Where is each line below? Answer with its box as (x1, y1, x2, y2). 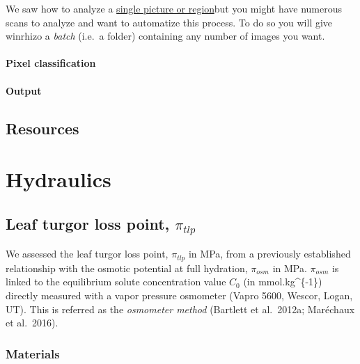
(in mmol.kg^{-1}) (243, 274, 322, 289)
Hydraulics (6, 165, 111, 193)
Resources (6, 117, 79, 139)
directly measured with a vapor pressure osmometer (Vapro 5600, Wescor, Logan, (6, 287, 353, 302)
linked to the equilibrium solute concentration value (6, 274, 226, 289)
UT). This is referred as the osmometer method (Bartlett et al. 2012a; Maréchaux (6, 301, 355, 316)
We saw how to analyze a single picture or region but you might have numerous (6, 1, 342, 15)
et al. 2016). (6, 315, 58, 330)
